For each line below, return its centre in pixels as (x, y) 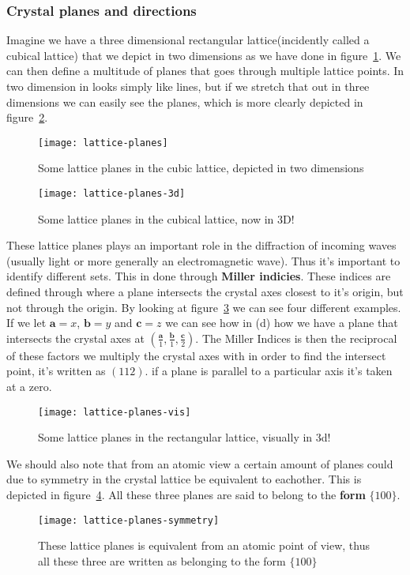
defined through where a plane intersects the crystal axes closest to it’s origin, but (205, 292)
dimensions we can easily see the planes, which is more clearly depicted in (185, 101)
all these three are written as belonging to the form (162, 560)
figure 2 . (27, 117)
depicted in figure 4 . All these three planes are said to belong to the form (186, 495)
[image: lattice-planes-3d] (112, 194)
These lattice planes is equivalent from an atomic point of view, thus (204, 545)
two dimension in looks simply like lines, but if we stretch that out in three (188, 86)
